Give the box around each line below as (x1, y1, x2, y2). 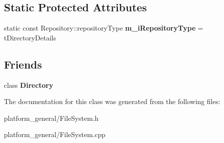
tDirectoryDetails (4, 32, 56, 42)
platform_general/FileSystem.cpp (4, 129, 106, 140)
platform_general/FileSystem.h (4, 112, 99, 123)
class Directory (4, 79, 54, 90)
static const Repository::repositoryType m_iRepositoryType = (4, 23, 203, 33)
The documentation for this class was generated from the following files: (4, 96, 221, 107)
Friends (4, 56, 42, 71)
